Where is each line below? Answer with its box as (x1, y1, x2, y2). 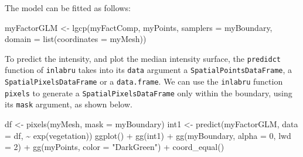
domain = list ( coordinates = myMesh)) (5, 33, 147, 45)
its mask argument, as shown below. (5, 98, 132, 110)
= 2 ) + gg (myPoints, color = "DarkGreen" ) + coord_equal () (5, 141, 224, 153)
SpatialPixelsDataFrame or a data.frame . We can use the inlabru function (5, 75, 283, 88)
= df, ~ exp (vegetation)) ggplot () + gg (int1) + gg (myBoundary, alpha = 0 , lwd (5, 129, 291, 141)
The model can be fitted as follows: (5, 2, 131, 13)
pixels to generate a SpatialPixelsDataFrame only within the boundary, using (5, 86, 292, 99)
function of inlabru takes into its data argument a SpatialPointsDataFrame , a (5, 64, 292, 76)
